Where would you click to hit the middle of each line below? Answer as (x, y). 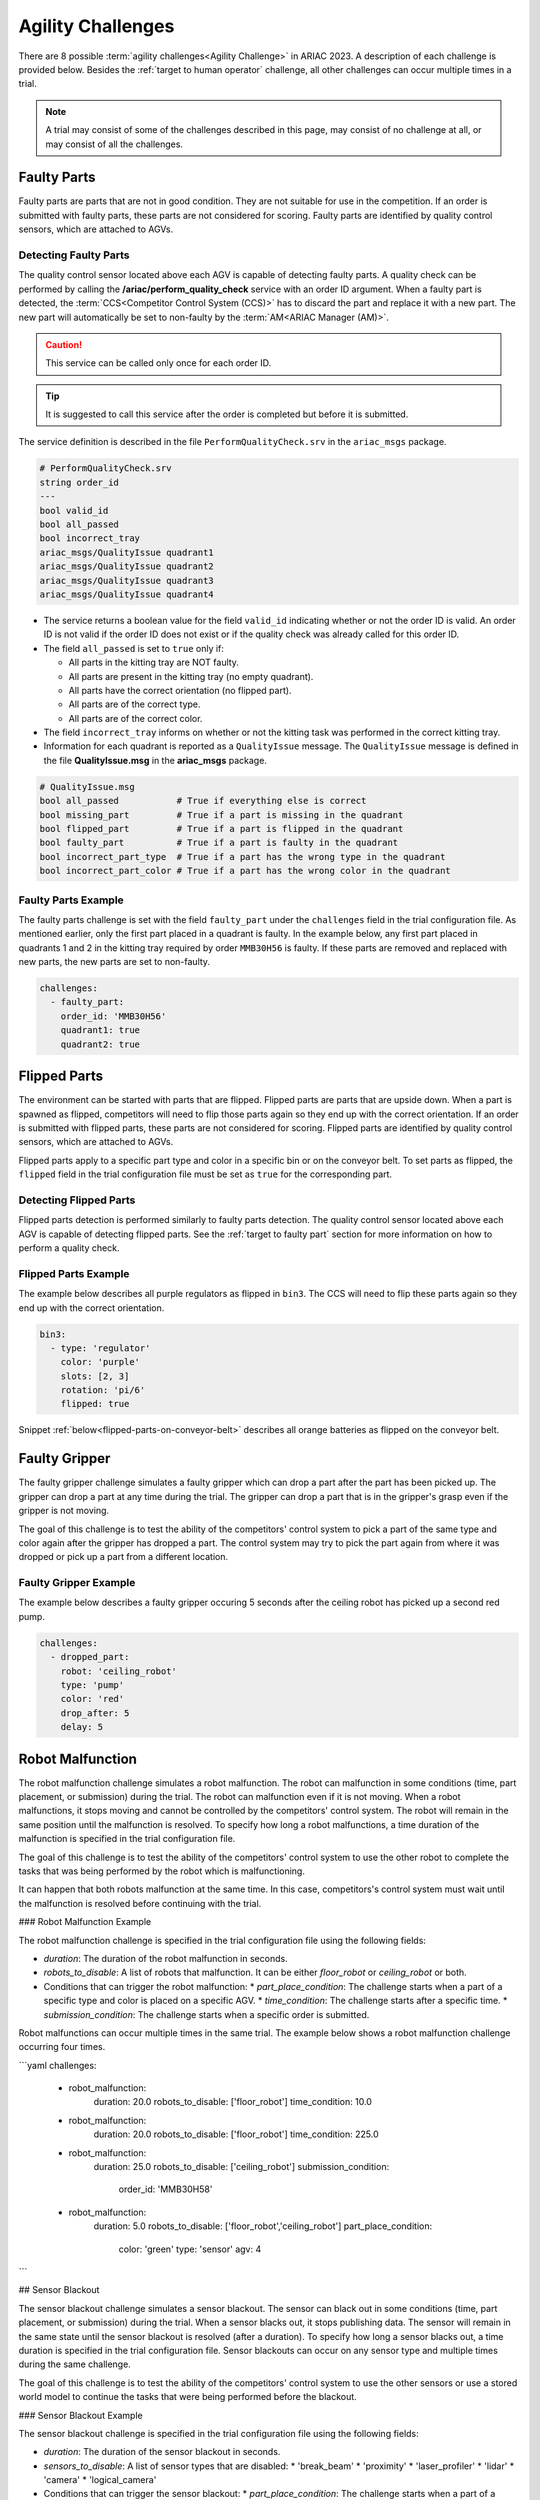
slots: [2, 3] (95, 1376)
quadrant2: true (100, 1044)
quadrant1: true (100, 1030)
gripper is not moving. (64, 1511)
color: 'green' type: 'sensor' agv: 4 (190, 2249)
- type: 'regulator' (100, 1348)
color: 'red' (92, 1699)
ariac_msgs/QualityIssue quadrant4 (126, 594)
